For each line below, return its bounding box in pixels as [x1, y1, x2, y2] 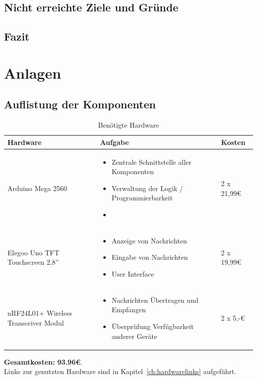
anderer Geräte [112, 331, 158, 341]
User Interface [112, 268, 154, 279]
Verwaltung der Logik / [112, 183, 183, 193]
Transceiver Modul [7, 318, 64, 328]
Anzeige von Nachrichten [112, 235, 187, 245]
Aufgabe [100, 137, 129, 147]
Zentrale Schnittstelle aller [112, 156, 192, 167]
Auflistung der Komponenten [4, 96, 156, 112]
